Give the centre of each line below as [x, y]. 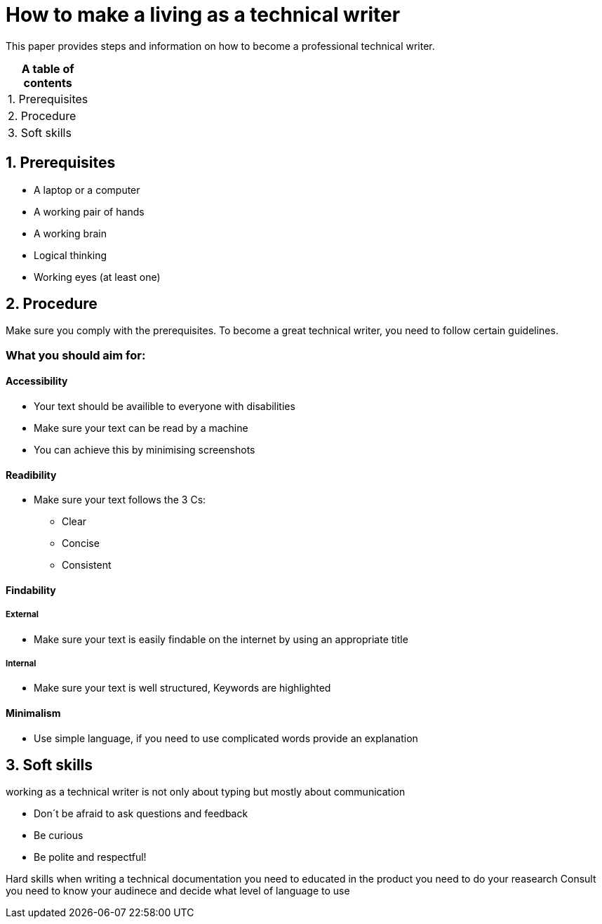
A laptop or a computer [87, 190]
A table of [48, 68]
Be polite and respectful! [90, 857]
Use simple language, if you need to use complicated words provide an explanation [226, 738]
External [22, 615]
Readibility [31, 475]
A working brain [70, 233]
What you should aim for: [76, 355]
